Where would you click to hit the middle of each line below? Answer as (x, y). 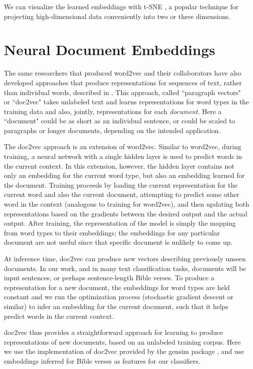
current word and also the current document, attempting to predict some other (122, 194)
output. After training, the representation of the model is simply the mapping (120, 223)
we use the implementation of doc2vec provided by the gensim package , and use (124, 351)
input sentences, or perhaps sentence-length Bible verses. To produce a (109, 278)
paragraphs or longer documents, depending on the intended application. (112, 130)
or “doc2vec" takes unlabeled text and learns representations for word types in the (126, 102)
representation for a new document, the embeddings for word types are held (117, 287)
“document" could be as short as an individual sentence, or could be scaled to (120, 121)
